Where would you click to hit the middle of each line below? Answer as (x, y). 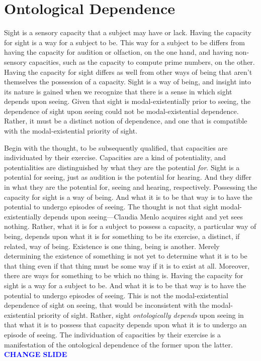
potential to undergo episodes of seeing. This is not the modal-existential (116, 295)
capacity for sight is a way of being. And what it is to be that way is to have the (128, 197)
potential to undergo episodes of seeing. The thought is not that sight (111, 207)
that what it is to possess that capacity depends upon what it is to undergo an (125, 325)
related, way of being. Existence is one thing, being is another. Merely (112, 246)
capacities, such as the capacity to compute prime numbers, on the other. (142, 62)
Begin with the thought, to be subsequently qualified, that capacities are (116, 147)
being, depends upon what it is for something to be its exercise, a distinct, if (122, 236)
